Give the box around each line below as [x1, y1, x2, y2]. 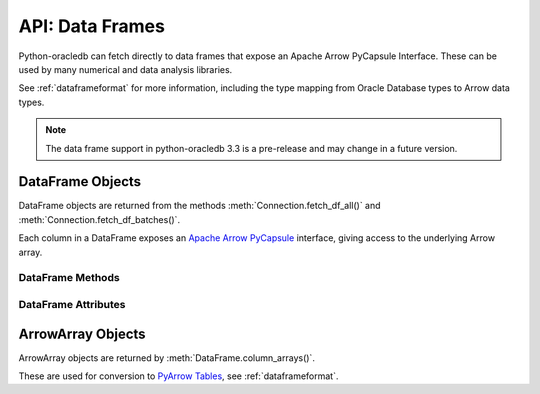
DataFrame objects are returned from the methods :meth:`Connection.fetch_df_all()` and [18, 200, 381, 212]
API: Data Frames [18, 15, 165, 37]
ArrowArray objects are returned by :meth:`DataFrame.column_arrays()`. [18, 351, 315, 364]
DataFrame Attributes [18, 297, 126, 311]
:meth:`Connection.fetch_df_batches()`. [18, 213, 180, 225]
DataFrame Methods [18, 271, 120, 285]
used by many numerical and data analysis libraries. [18, 63, 233, 75]
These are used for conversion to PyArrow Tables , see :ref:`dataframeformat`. [18, 370, 339, 382]
